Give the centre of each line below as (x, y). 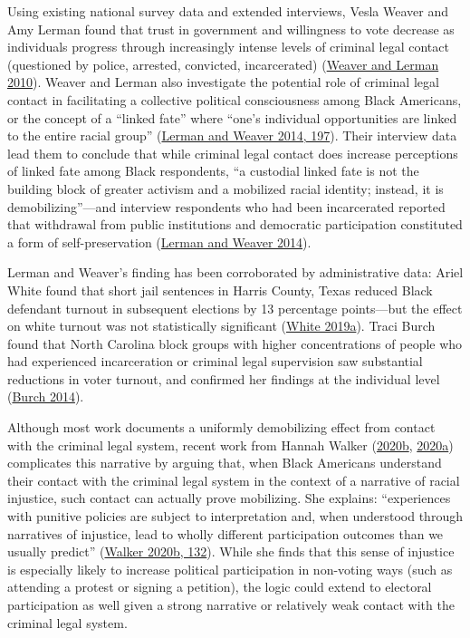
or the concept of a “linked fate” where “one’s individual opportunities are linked (232, 117)
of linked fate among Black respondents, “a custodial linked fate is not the (213, 171)
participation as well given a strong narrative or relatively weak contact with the (231, 604)
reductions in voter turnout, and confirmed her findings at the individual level (224, 378)
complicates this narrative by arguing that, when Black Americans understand (225, 463)
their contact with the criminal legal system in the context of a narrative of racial (234, 480)
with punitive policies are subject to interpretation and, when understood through (235, 516)
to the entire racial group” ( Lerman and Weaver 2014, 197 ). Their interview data (232, 135)
